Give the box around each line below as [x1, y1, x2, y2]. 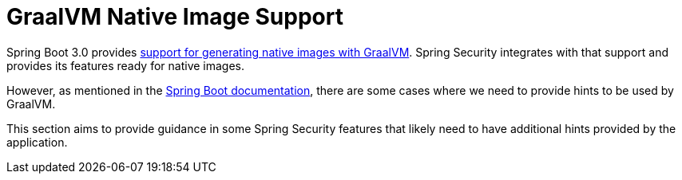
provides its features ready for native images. [6, 58, 245, 72]
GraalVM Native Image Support [6, 3, 343, 30]
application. [6, 135, 68, 149]
